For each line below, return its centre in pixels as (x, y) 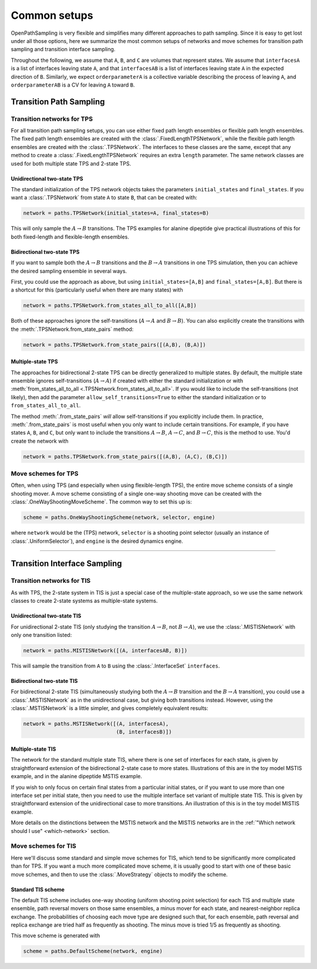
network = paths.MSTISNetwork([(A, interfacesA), (96, 724)
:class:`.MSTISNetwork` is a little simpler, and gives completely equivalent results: (109, 708)
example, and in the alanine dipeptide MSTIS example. (77, 776)
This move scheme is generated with (55, 935)
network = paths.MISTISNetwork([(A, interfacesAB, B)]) (105, 650)
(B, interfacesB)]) (144, 732)
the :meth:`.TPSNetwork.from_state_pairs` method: (72, 329)
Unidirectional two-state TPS (47, 178)
